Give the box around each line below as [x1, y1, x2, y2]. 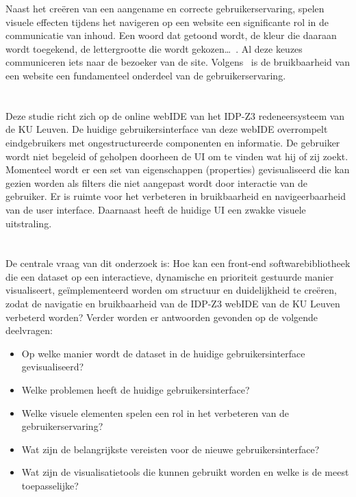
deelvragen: [5, 323, 53, 337]
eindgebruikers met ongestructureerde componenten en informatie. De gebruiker [5, 135, 340, 149]
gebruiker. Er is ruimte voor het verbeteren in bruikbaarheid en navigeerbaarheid [5, 189, 346, 203]
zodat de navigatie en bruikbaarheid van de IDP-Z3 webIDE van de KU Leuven [5, 296, 340, 311]
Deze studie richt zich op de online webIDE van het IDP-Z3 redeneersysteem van [5, 108, 345, 123]
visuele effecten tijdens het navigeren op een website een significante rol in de [5, 14, 329, 29]
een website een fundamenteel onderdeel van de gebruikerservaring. [5, 68, 286, 82]
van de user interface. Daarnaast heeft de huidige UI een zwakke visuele [5, 202, 306, 216]
